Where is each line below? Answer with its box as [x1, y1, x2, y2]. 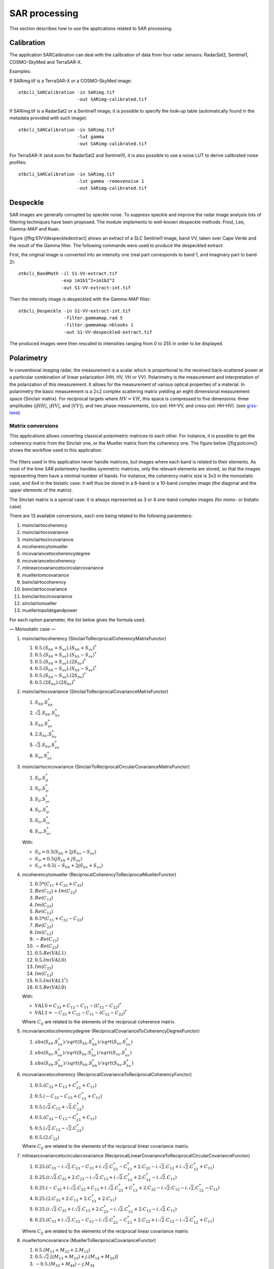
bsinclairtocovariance [22, 586, 67, 592]
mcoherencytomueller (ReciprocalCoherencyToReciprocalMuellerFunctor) [22, 872, 177, 878]
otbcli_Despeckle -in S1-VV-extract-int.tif [18, 308, 131, 314]
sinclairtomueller [22, 600, 57, 607]
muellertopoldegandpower [22, 607, 78, 614]
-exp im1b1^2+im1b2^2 [61, 278, 115, 284]
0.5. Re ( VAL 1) [35, 950, 66, 956]
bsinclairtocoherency [22, 579, 66, 585]
